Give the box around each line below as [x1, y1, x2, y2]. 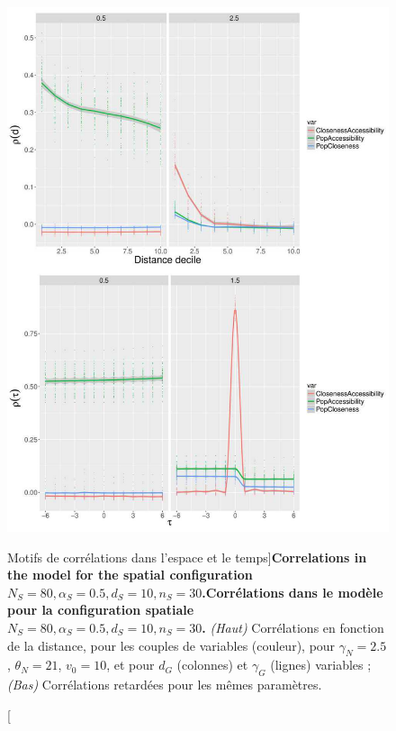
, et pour [106, 655, 155, 674]
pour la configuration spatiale [7, 600, 194, 619]
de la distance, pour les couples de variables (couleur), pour [7, 635, 336, 654]
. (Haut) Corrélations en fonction [202, 617, 384, 636]
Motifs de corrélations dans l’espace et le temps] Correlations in [7, 547, 367, 566]
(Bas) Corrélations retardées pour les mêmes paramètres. [7, 675, 322, 694]
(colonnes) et [176, 655, 248, 674]
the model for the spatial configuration [7, 565, 253, 584]
